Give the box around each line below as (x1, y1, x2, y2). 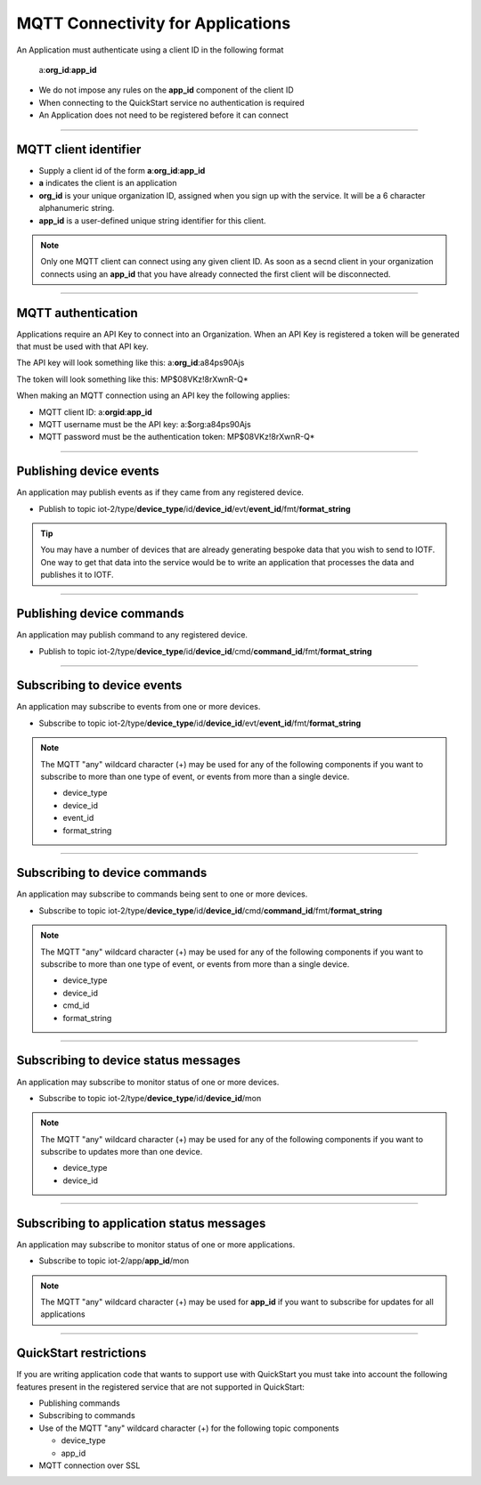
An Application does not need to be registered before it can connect (38, 110, 289, 120)
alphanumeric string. (38, 203, 115, 214)
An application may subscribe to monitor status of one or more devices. (16, 1076, 280, 1087)
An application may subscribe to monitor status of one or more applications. (16, 1238, 296, 1250)
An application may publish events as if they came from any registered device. (16, 487, 305, 498)
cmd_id (62, 1000, 90, 1010)
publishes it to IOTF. (40, 570, 114, 580)
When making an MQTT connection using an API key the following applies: (16, 390, 290, 401)
